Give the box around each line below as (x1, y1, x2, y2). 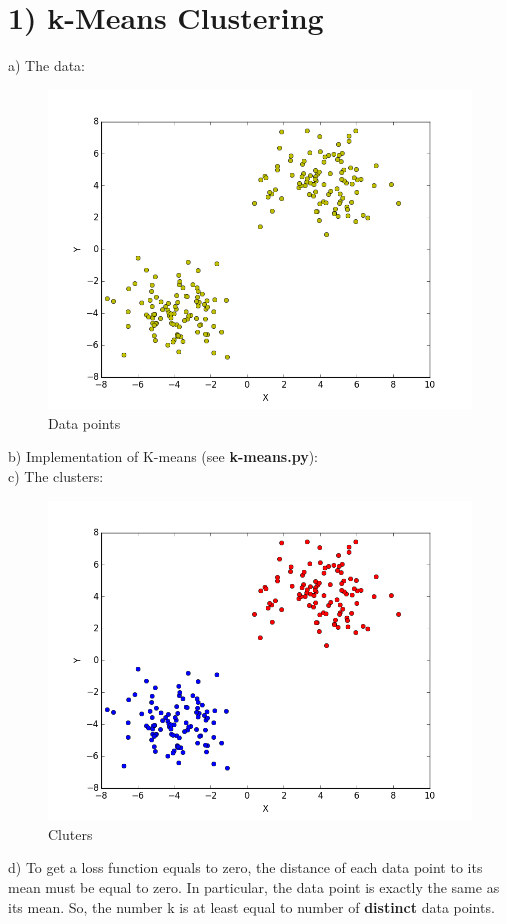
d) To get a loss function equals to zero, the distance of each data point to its (8, 857, 483, 878)
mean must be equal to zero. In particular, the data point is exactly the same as (8, 877, 500, 897)
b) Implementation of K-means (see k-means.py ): (8, 446, 318, 467)
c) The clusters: (8, 466, 104, 487)
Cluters (48, 823, 93, 844)
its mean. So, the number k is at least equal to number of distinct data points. (8, 896, 495, 917)
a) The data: (8, 55, 85, 76)
